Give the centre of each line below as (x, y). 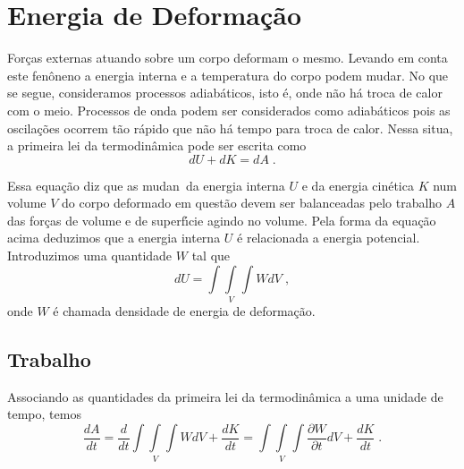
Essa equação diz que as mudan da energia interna (146, 185)
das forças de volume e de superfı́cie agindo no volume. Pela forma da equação (222, 220)
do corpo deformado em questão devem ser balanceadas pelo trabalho (252, 203)
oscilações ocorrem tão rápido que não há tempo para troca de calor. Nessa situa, (230, 128)
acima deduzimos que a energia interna (114, 238)
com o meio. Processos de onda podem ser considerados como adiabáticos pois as (229, 110)
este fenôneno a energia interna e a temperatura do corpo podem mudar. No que (228, 75)
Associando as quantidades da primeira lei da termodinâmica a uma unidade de (225, 396)
